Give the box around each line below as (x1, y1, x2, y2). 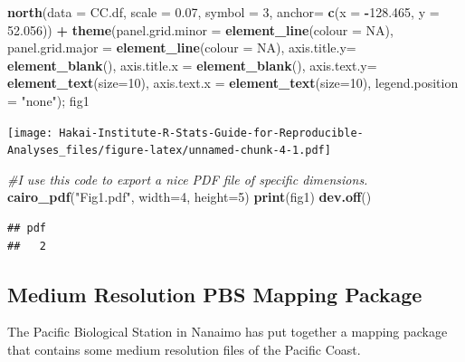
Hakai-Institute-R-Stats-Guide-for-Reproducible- (59, 126, 364, 139)
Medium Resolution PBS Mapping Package (7, 280, 422, 308)
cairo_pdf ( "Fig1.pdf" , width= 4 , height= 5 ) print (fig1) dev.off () (7, 187, 372, 206)
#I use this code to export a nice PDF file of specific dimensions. (7, 169, 368, 188)
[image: (7, 126, 53, 139)
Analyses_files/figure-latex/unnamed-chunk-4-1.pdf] (7, 144, 331, 157)
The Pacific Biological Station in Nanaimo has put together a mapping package (7, 322, 448, 341)
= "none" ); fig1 (7, 90, 90, 110)
